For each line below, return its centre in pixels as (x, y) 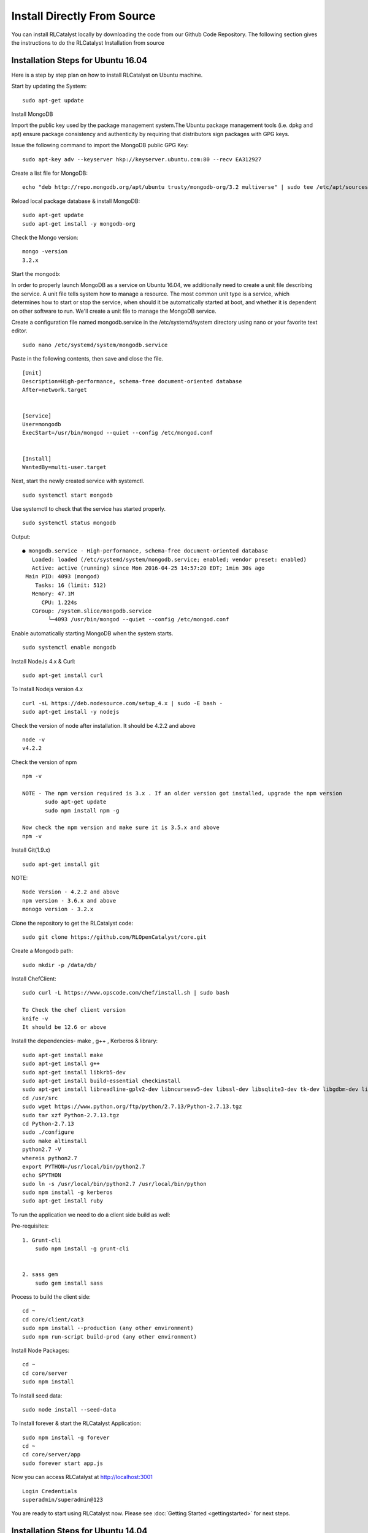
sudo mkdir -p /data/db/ (59, 965)
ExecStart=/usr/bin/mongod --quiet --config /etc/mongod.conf (118, 433)
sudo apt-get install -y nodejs (71, 712)
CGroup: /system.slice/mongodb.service (92, 611)
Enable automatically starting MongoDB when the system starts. (92, 633)
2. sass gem (40, 1275)
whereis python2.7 (50, 1158)
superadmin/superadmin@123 (63, 1500)
